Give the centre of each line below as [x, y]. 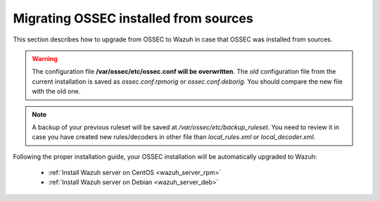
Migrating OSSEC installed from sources [133, 18]
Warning [45, 58]
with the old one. [56, 91]
